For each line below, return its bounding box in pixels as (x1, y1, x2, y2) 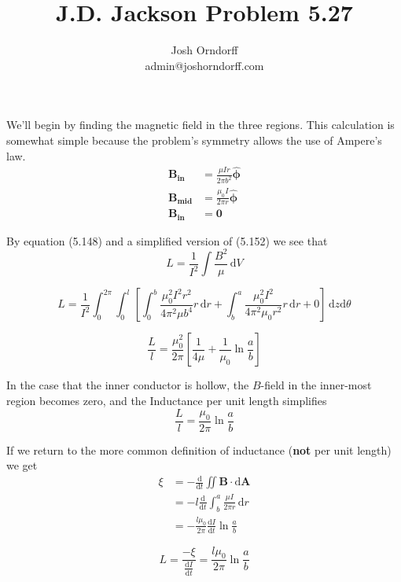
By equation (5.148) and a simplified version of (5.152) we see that (6, 232, 328, 249)
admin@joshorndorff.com (145, 57, 264, 73)
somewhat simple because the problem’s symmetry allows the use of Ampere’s (6, 131, 382, 148)
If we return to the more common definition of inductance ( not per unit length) (6, 441, 392, 458)
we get (6, 457, 38, 473)
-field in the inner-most (260, 377, 372, 393)
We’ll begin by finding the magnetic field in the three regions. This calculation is (6, 116, 395, 133)
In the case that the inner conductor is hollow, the (6, 377, 249, 393)
